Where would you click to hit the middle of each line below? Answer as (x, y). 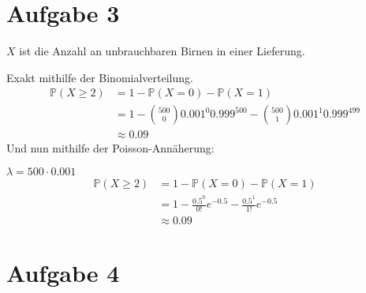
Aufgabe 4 (63, 273)
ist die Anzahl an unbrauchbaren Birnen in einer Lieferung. (162, 51)
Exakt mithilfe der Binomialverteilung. (100, 77)
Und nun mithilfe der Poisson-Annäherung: (110, 148)
